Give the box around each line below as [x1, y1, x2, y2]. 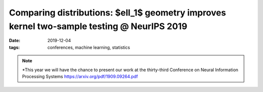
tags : [9, 44, 20, 50]
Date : [9, 38, 20, 44]
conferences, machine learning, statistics [47, 44, 130, 50]
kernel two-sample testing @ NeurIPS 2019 [9, 21, 188, 31]
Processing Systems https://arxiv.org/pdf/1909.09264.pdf [22, 73, 138, 79]
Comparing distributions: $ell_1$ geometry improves [9, 7, 226, 18]
